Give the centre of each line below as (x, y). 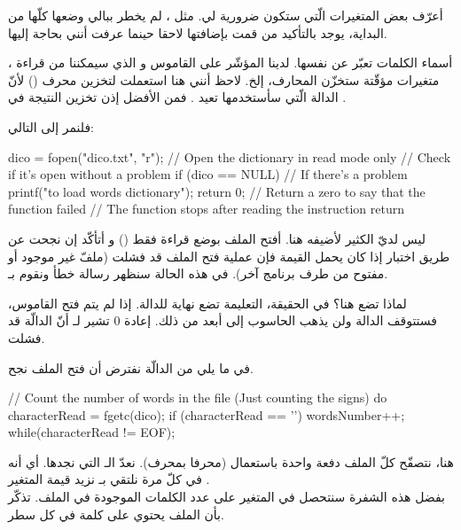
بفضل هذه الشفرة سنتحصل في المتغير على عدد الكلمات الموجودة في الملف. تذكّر (227, 497)
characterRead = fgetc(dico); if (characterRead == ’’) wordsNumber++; (207, 414)
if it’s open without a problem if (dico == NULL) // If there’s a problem (208, 174)
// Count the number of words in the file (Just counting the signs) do (198, 397)
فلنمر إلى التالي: (51, 126)
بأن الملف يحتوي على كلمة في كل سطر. (116, 514)
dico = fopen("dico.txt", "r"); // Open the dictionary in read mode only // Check (230, 156)
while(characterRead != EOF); (92, 432)
